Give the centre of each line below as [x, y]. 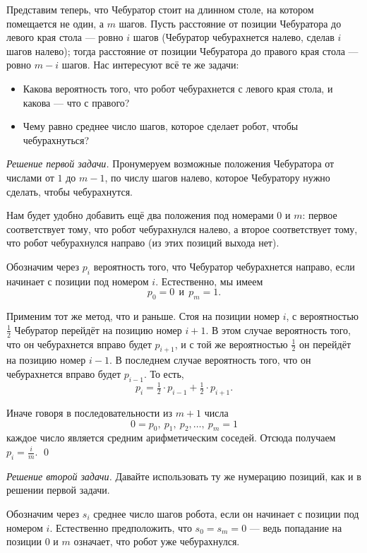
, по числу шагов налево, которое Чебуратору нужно [217, 177]
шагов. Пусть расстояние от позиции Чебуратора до [230, 23]
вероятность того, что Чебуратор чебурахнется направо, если [224, 266]
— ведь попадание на [296, 527]
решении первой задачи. [58, 490]
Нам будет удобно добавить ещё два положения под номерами [140, 215]
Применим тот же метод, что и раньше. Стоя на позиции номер [143, 316]
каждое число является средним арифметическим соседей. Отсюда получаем [171, 438]
